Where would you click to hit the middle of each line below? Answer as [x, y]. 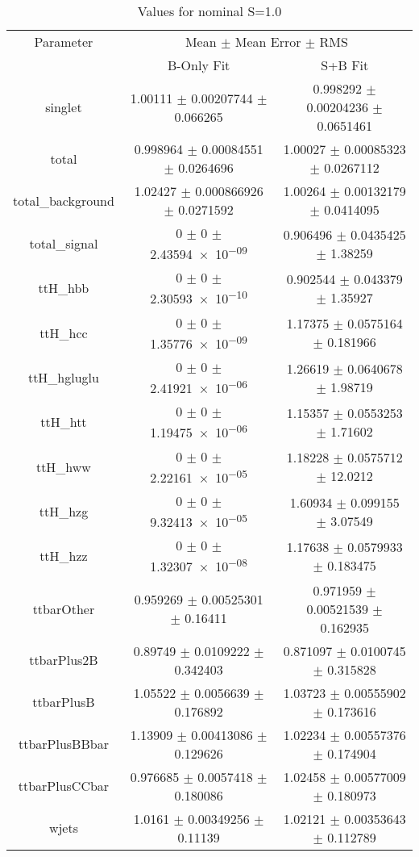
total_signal [64, 244]
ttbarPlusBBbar [63, 744]
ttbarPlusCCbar [64, 786]
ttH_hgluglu [63, 378]
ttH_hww [63, 466]
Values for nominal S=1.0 [209, 11]
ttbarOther [64, 608]
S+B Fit [345, 65]
